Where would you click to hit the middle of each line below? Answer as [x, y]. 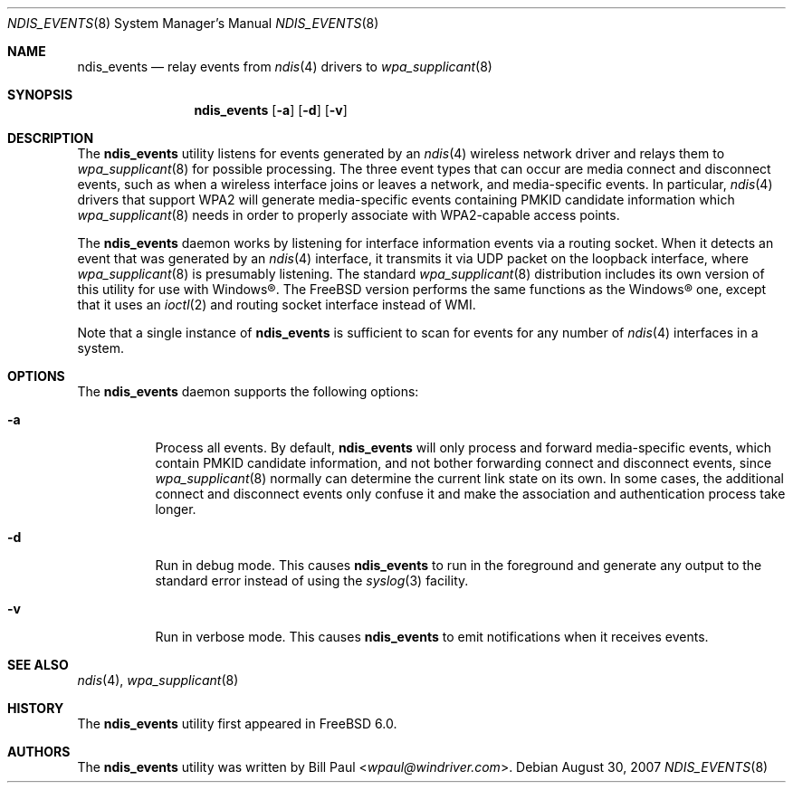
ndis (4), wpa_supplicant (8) [158, 680]
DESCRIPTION [51, 138]
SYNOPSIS [40, 95]
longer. [176, 509]
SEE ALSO [38, 665]
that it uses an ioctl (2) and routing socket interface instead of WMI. [277, 305]
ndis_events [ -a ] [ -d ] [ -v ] [271, 110]
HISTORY [36, 708]
